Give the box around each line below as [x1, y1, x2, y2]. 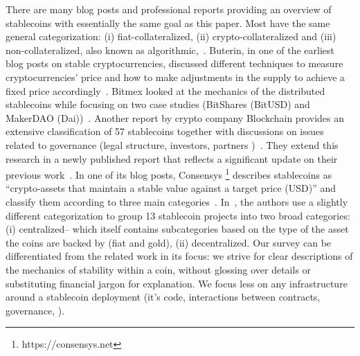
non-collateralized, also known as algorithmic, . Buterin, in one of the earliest [6, 42, 335, 57]
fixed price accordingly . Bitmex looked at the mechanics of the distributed [6, 83, 325, 98]
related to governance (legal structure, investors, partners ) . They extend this [6, 137, 339, 152]
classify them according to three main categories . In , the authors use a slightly [6, 194, 348, 208]
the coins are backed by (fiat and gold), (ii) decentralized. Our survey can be [6, 235, 332, 249]
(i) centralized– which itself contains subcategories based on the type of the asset [6, 222, 349, 236]
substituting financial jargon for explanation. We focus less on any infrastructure [6, 276, 348, 290]
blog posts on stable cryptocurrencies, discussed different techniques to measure [6, 56, 343, 71]
